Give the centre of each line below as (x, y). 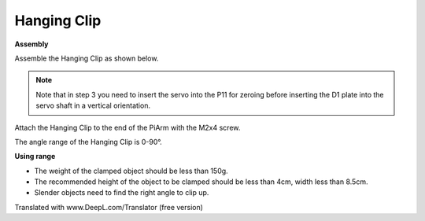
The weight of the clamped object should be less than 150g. (131, 171)
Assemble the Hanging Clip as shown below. (87, 58)
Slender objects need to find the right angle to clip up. (122, 193)
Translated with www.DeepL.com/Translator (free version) (109, 207)
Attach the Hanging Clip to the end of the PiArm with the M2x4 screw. (128, 127)
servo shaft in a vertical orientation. (93, 105)
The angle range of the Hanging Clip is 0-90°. (89, 142)
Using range (35, 157)
